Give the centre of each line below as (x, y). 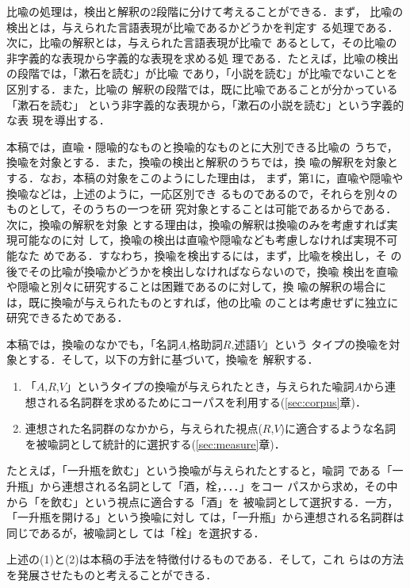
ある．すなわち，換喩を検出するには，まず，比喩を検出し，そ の (234, 255)
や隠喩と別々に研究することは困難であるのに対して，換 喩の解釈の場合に (197, 286)
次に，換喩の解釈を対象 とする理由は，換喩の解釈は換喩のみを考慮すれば (197, 224)
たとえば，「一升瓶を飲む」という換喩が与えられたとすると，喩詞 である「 (199, 470)
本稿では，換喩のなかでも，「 (81, 344)
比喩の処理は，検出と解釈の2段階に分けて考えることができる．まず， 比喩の (205, 11)
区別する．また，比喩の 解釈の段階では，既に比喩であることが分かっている (202, 88)
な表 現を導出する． (58, 120)
